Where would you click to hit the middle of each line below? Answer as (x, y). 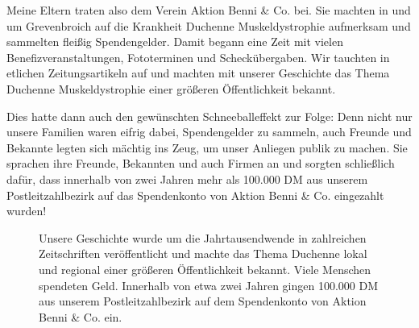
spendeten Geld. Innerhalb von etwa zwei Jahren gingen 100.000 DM (209, 285)
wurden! (27, 211)
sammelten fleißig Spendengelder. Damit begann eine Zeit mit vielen (175, 42)
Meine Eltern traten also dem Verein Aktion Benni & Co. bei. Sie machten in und (209, 10)
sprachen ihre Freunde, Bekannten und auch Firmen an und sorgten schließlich (201, 163)
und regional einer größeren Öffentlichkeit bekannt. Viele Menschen (205, 269)
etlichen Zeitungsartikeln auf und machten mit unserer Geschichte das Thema (198, 73)
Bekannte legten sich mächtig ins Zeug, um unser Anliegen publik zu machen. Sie (207, 147)
